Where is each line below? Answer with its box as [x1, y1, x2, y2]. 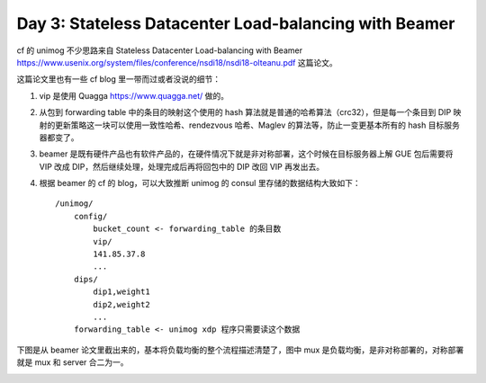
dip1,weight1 [93, 287, 150, 297]
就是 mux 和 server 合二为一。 [16, 357, 130, 368]
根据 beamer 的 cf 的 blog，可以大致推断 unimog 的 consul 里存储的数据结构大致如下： [39, 178, 361, 189]
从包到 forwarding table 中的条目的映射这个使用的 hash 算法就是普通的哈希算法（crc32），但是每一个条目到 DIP [39, 107, 452, 118]
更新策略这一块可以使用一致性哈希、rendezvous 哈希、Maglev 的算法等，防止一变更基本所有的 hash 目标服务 [54, 120, 461, 130]
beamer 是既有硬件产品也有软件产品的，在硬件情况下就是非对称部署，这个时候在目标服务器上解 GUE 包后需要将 [39, 148, 454, 159]
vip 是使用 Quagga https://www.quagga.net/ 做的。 [39, 90, 229, 101]
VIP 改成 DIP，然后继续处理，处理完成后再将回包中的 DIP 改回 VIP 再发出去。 [39, 161, 324, 172]
